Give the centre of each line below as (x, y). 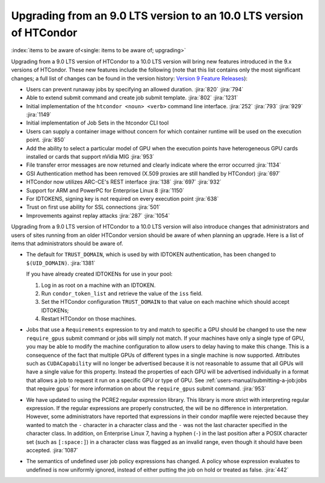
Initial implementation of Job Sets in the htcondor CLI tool (97, 123)
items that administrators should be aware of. (67, 243)
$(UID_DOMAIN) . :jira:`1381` (61, 263)
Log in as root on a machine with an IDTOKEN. (98, 285)
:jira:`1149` (39, 115)
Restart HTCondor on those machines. (89, 319)
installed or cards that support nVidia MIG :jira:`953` (90, 157)
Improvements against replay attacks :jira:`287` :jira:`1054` (98, 215)
